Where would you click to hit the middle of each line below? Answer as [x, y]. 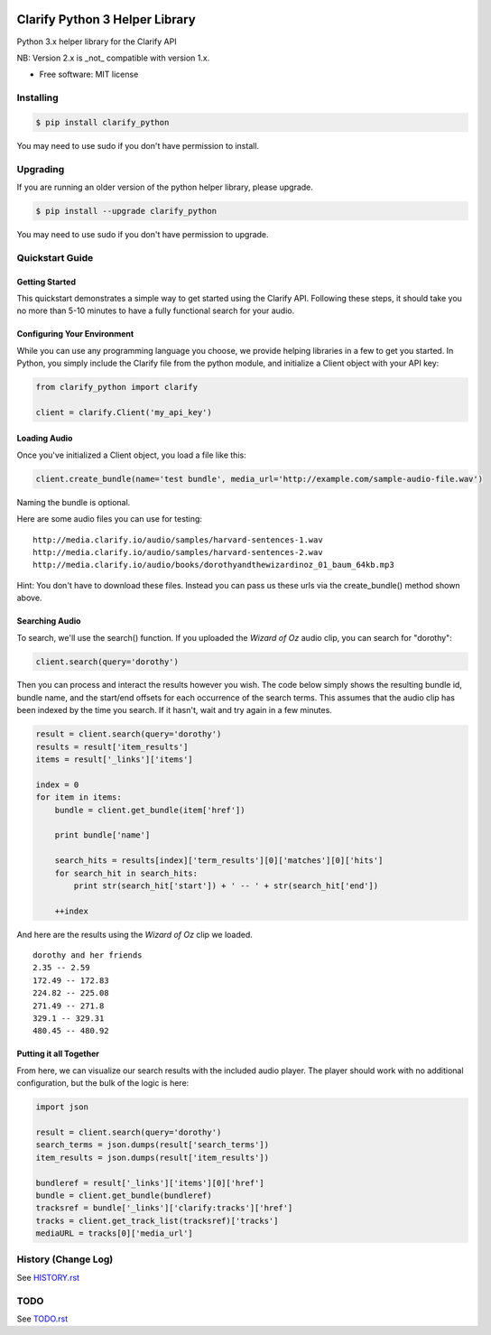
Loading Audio [45, 439]
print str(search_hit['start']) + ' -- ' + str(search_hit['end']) [226, 885]
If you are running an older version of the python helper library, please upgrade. [165, 187]
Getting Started [46, 282]
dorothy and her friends [88, 955]
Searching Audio [49, 621]
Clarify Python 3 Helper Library [106, 19]
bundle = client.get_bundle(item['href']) [150, 810]
